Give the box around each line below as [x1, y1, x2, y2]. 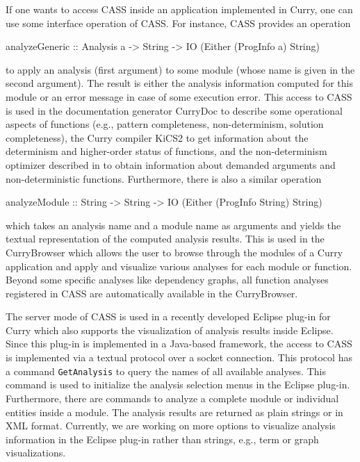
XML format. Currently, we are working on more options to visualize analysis [6, 418, 336, 433]
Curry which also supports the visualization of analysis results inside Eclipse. [6, 322, 334, 337]
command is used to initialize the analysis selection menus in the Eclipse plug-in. [6, 377, 350, 392]
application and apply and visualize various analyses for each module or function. [6, 258, 352, 273]
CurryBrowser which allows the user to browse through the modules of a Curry [6, 245, 343, 259]
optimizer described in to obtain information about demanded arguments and [6, 157, 336, 172]
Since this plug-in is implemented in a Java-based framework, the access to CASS [6, 336, 352, 351]
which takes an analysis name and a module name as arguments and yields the [6, 217, 341, 232]
